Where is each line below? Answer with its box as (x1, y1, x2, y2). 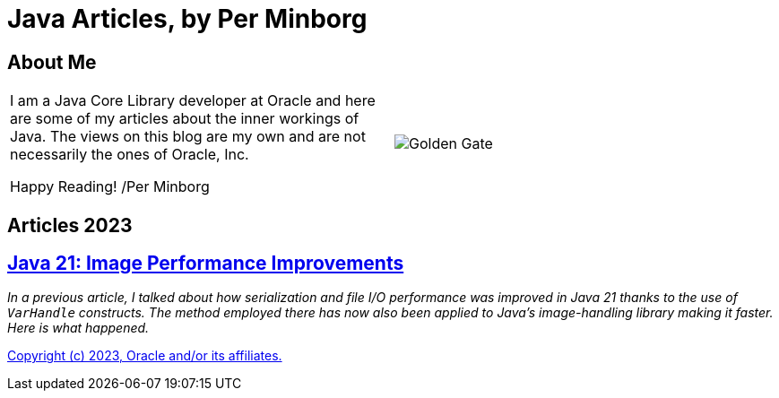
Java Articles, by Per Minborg (7, 4, 368, 34)
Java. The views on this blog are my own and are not (10, 127, 366, 146)
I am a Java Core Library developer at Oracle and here (10, 91, 376, 110)
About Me (7, 50, 97, 74)
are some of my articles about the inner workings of (10, 109, 359, 128)
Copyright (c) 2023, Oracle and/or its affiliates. (7, 348, 282, 364)
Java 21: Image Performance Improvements (7, 252, 404, 275)
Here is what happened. (7, 320, 150, 336)
